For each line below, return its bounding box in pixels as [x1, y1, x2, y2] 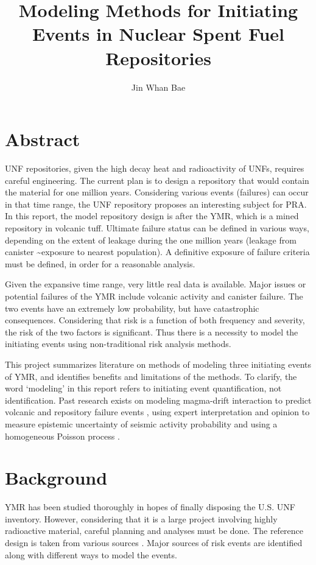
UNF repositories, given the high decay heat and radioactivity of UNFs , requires [5, 162, 304, 175]
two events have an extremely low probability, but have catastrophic [5, 301, 259, 314]
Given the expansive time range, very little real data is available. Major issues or [5, 278, 306, 290]
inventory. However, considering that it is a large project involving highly [5, 512, 278, 525]
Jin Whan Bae [131, 80, 186, 93]
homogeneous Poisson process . [5, 429, 120, 442]
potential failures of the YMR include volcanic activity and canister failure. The [5, 289, 303, 302]
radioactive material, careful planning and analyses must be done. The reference [5, 524, 304, 537]
